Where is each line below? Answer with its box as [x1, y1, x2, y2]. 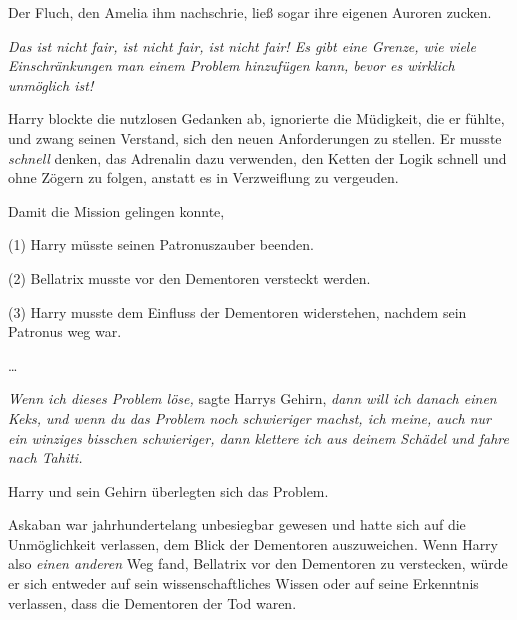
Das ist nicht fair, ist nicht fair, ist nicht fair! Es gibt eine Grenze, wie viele [8, 35, 476, 56]
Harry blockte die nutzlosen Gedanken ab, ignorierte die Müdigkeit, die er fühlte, [8, 108, 505, 129]
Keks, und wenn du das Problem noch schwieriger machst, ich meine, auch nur [8, 407, 491, 428]
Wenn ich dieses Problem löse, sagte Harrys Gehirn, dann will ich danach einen [8, 388, 497, 409]
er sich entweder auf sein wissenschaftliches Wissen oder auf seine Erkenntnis [8, 573, 479, 594]
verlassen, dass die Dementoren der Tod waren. [8, 592, 297, 613]
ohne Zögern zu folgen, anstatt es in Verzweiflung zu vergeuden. [8, 167, 399, 188]
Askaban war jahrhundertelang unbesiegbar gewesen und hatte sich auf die [8, 514, 466, 535]
